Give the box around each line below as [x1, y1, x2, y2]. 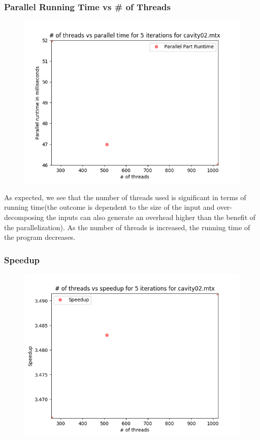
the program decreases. [4, 232, 76, 242]
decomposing [4, 212, 44, 222]
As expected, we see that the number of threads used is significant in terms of [4, 191, 246, 202]
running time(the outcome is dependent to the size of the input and [4, 202, 215, 212]
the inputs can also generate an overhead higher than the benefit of [46, 212, 256, 222]
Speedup [4, 253, 40, 266]
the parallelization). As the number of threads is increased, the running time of [4, 222, 250, 232]
